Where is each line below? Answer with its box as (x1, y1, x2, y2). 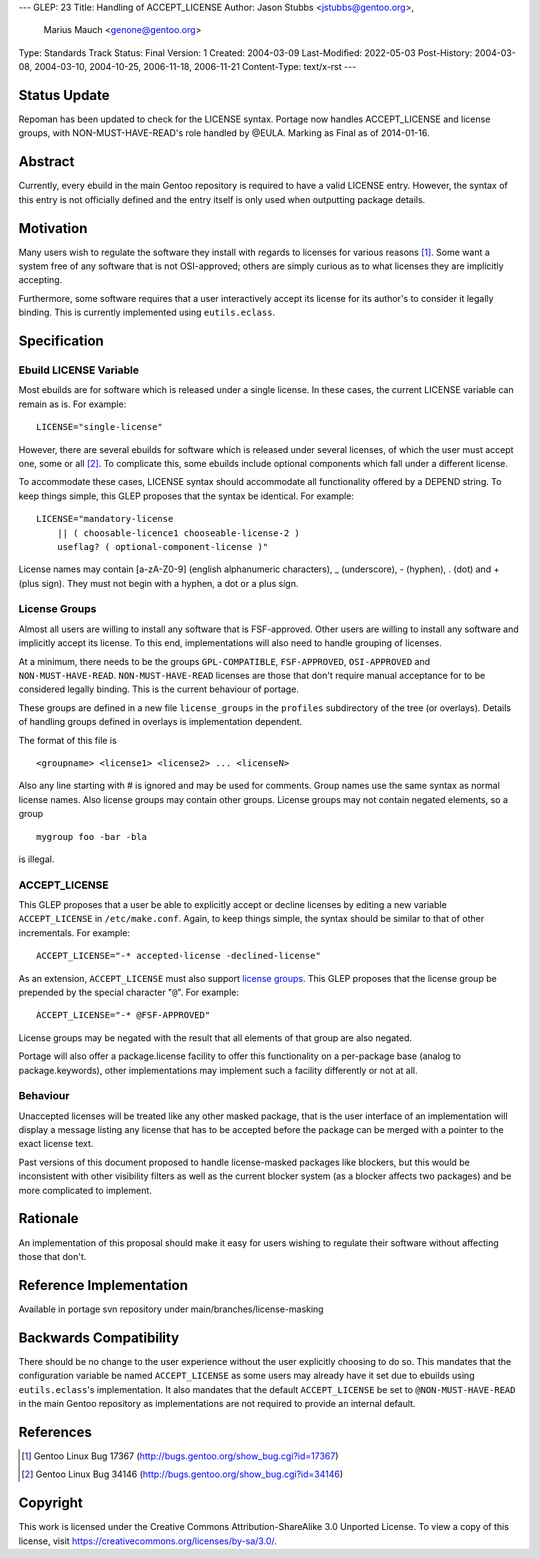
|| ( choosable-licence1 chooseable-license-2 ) (56, 527, 300, 539)
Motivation (18, 220, 88, 237)
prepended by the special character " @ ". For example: (18, 986, 240, 998)
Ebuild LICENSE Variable (18, 363, 140, 377)
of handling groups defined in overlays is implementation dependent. (18, 716, 303, 728)
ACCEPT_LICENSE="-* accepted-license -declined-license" (36, 950, 322, 962)
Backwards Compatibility (18, 1329, 180, 1346)
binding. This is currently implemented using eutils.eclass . (18, 306, 275, 319)
